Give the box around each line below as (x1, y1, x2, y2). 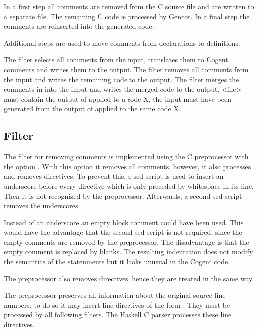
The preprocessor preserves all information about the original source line (4, 290, 226, 300)
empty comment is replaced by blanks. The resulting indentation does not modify (4, 246, 253, 257)
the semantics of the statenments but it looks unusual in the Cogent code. (4, 256, 230, 267)
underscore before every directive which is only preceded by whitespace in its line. (4, 180, 254, 191)
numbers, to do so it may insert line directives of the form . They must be (4, 299, 230, 310)
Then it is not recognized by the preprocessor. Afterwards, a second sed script (4, 190, 242, 201)
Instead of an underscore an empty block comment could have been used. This (4, 217, 244, 227)
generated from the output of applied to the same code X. (4, 103, 181, 114)
